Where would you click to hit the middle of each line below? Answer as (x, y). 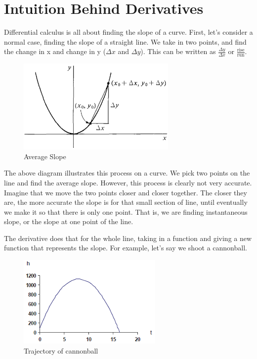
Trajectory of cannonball (61, 350)
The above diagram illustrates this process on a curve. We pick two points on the (127, 173)
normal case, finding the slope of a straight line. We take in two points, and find (125, 41)
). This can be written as (178, 51)
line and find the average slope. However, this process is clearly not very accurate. (128, 182)
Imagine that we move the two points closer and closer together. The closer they (126, 192)
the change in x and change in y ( (55, 51)
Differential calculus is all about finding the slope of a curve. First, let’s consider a (128, 32)
